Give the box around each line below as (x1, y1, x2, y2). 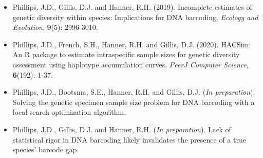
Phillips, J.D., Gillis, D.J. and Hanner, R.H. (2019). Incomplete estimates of (12, 2, 252, 12)
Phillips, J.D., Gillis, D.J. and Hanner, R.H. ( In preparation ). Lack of (12, 124, 231, 134)
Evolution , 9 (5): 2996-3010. (12, 22, 98, 32)
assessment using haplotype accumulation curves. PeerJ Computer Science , (12, 59, 249, 69)
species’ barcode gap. (12, 144, 79, 155)
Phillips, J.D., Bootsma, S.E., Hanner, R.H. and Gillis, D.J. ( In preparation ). (12, 86, 255, 97)
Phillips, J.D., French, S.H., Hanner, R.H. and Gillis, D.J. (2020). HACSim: (12, 39, 251, 49)
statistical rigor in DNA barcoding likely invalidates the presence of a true (12, 134, 246, 145)
